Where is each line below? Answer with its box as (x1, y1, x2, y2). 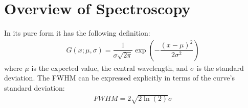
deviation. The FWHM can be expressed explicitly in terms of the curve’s (4, 72, 235, 83)
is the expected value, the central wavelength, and (31, 62, 188, 73)
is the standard (196, 62, 244, 73)
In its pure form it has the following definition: (4, 28, 150, 38)
